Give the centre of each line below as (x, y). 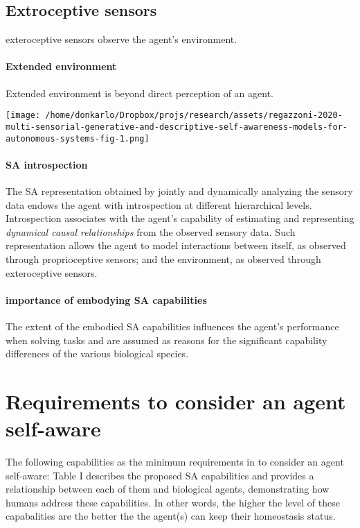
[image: (23, 116)
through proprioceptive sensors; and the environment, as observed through (163, 258)
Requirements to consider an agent (176, 401)
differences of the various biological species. (97, 354)
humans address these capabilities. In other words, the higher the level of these (173, 502)
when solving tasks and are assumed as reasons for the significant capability (166, 340)
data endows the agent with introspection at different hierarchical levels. (159, 204)
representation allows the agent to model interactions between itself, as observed (176, 245)
